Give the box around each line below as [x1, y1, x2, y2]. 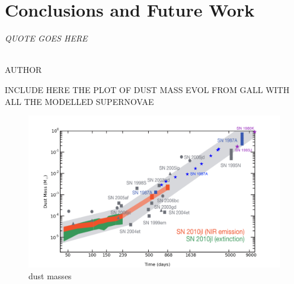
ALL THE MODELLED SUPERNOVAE [5, 95, 154, 107]
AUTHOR [5, 63, 42, 76]
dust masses [28, 269, 72, 282]
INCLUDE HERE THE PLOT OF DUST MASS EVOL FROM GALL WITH [5, 83, 290, 95]
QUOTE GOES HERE [5, 32, 88, 44]
